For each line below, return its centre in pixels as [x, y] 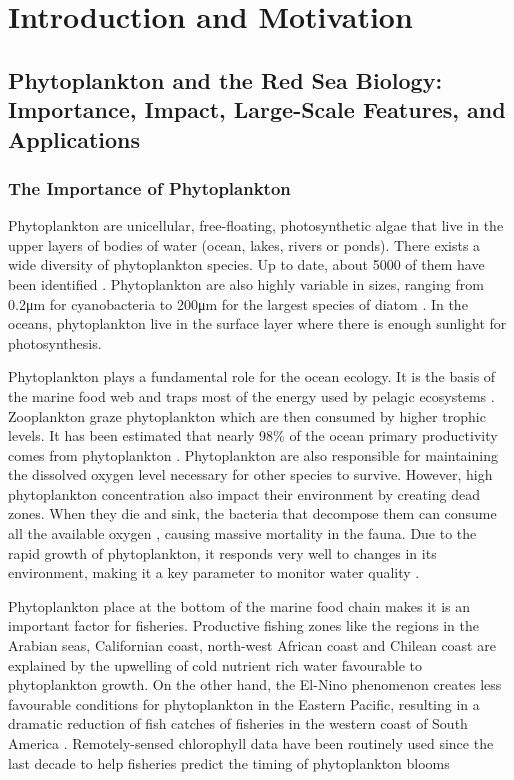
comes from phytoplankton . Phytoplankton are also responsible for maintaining [253, 454]
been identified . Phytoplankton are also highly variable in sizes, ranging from [246, 283]
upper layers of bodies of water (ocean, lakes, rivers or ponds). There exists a [244, 244]
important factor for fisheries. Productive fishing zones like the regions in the [244, 625]
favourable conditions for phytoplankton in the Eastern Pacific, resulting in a [244, 703]
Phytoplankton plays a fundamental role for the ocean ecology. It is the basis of [252, 376]
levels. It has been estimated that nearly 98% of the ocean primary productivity [253, 435]
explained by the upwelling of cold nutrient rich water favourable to [215, 664]
